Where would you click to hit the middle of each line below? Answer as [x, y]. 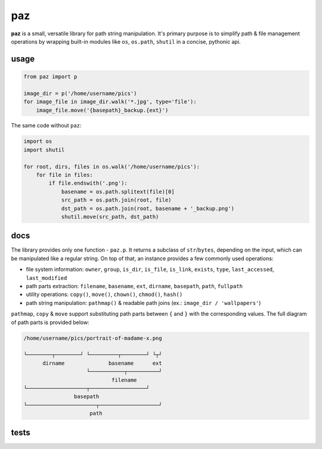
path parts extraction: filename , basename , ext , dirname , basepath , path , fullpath [134, 286]
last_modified [47, 278]
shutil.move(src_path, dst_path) [110, 216]
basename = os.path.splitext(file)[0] [118, 192]
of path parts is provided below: [50, 322]
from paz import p [50, 77]
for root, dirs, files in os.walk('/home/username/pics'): [112, 167]
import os [38, 141]
